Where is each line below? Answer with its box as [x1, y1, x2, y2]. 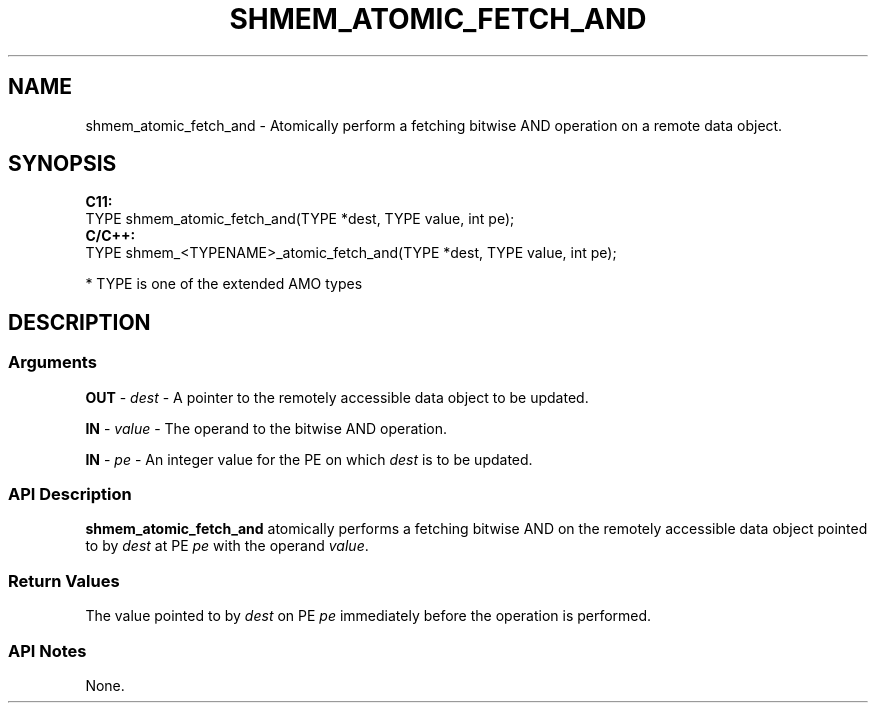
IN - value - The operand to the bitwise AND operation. [85, 419, 448, 437]
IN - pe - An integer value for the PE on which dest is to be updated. [85, 450, 533, 468]
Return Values [8, 570, 120, 591]
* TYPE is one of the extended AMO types [85, 275, 363, 293]
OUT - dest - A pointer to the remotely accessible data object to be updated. [85, 388, 589, 406]
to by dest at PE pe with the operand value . [85, 537, 369, 555]
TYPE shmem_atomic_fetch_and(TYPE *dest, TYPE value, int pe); [85, 210, 515, 228]
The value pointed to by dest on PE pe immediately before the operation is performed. [85, 607, 652, 625]
